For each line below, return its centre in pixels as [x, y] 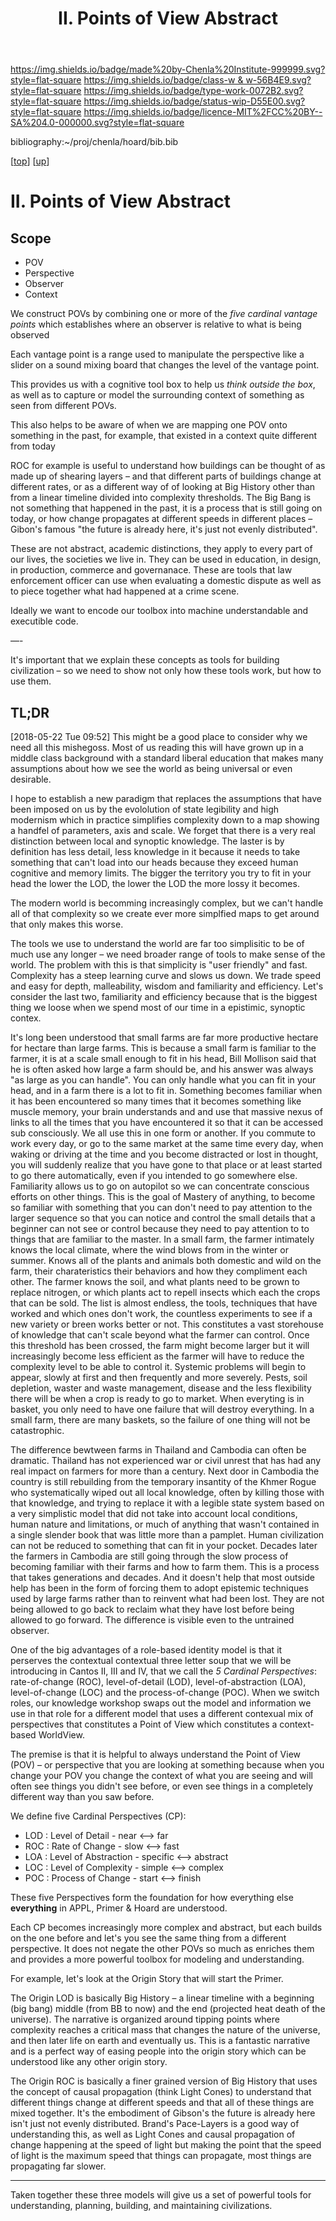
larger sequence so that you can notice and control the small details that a [163, 1218]
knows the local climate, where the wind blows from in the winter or [149, 1250]
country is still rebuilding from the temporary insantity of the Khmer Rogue [163, 1481]
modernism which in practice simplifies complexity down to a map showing [165, 820]
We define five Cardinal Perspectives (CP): [98, 1816]
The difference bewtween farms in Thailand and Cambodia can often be [158, 1450]
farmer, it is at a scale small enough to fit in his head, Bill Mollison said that [163, 1058]
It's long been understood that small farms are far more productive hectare [164, 1037]
